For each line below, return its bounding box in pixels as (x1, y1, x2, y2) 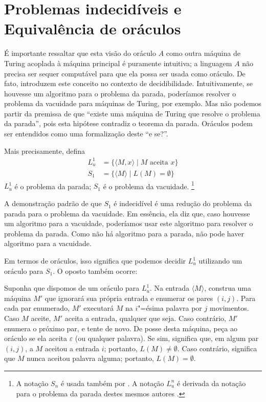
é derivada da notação (177, 377, 246, 388)
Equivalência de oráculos (4, 18, 181, 39)
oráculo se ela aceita (4, 333, 67, 344)
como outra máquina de (166, 48, 240, 58)
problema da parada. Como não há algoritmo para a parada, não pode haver (4, 228, 244, 238)
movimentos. (209, 303, 249, 313)
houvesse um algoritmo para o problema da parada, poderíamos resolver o (4, 88, 236, 98)
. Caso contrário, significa (177, 343, 257, 353)
